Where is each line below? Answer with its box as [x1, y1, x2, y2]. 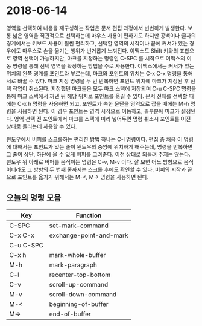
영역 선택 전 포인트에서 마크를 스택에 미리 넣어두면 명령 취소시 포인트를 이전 [14, 115, 191, 122]
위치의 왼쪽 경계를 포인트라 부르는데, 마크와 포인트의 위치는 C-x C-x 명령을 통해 [6, 70, 193, 77]
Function [75, 211, 102, 220]
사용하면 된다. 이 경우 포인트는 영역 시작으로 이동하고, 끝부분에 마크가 [17, 107, 180, 115]
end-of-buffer [49, 310, 92, 318]
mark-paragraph [49, 261, 98, 269]
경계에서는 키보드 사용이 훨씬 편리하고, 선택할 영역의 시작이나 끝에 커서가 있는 [6, 39, 188, 47]
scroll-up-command [49, 280, 109, 289]
